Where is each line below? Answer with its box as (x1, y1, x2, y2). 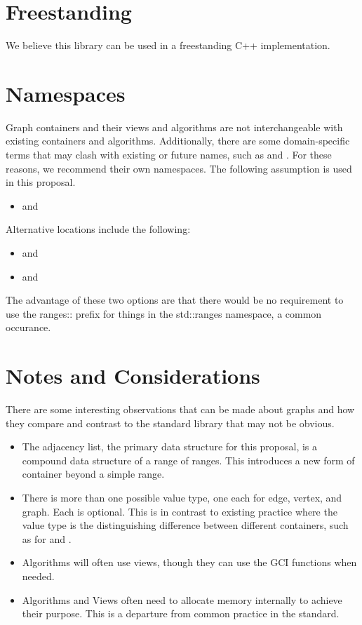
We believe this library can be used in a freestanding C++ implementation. (6, 38, 330, 53)
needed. (22, 569, 55, 584)
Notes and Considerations (6, 361, 260, 390)
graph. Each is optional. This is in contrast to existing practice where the (22, 504, 337, 518)
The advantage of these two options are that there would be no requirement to (6, 293, 344, 307)
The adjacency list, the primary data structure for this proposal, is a (22, 439, 318, 454)
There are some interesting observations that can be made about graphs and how (6, 402, 355, 417)
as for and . (22, 531, 72, 546)
